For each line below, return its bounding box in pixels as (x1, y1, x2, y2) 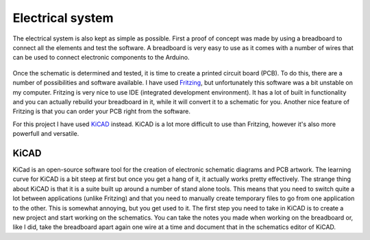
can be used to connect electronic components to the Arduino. (12, 53, 190, 62)
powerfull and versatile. (12, 130, 79, 138)
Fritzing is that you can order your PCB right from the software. (12, 107, 191, 116)
